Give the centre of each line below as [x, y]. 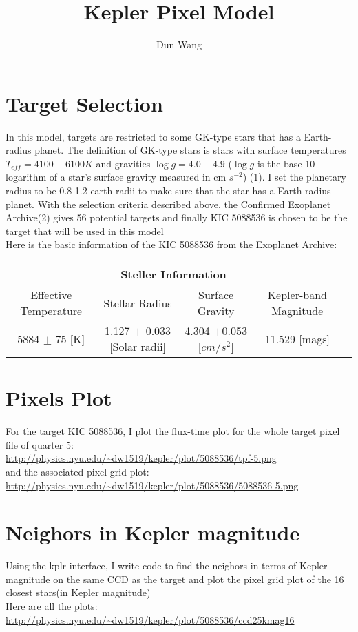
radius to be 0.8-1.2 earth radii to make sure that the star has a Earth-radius [168, 191]
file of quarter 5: [40, 444]
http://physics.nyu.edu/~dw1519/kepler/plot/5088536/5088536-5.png [152, 485]
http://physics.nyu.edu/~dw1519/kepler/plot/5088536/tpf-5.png [141, 458]
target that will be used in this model [85, 231]
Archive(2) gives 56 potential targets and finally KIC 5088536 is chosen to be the [177, 217]
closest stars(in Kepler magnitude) [78, 592]
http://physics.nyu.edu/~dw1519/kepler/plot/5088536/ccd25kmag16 [150, 619]
